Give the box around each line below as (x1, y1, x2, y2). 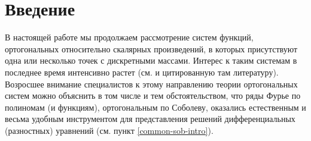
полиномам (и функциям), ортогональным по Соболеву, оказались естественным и (5, 101, 306, 113)
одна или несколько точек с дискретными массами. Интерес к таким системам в (5, 54, 297, 67)
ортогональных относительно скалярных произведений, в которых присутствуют (5, 42, 298, 55)
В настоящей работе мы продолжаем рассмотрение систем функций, (5, 31, 254, 43)
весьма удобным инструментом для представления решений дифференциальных (5, 112, 295, 125)
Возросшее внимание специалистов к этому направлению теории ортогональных (5, 77, 298, 90)
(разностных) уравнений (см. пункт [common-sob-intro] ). (5, 124, 214, 136)
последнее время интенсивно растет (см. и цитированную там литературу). (5, 65, 279, 78)
